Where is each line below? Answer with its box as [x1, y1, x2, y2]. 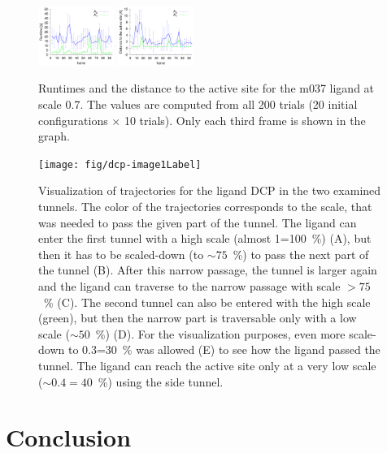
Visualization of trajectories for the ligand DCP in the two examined [38, 182, 381, 199]
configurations [38, 111, 108, 128]
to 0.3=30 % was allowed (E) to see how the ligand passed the [67, 341, 380, 358]
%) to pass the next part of [233, 245, 369, 262]
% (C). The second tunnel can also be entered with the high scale [43, 293, 371, 310]
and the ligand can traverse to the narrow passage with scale [38, 278, 341, 295]
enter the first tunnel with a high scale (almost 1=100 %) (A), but [38, 230, 372, 247]
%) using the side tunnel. [98, 373, 224, 390]
